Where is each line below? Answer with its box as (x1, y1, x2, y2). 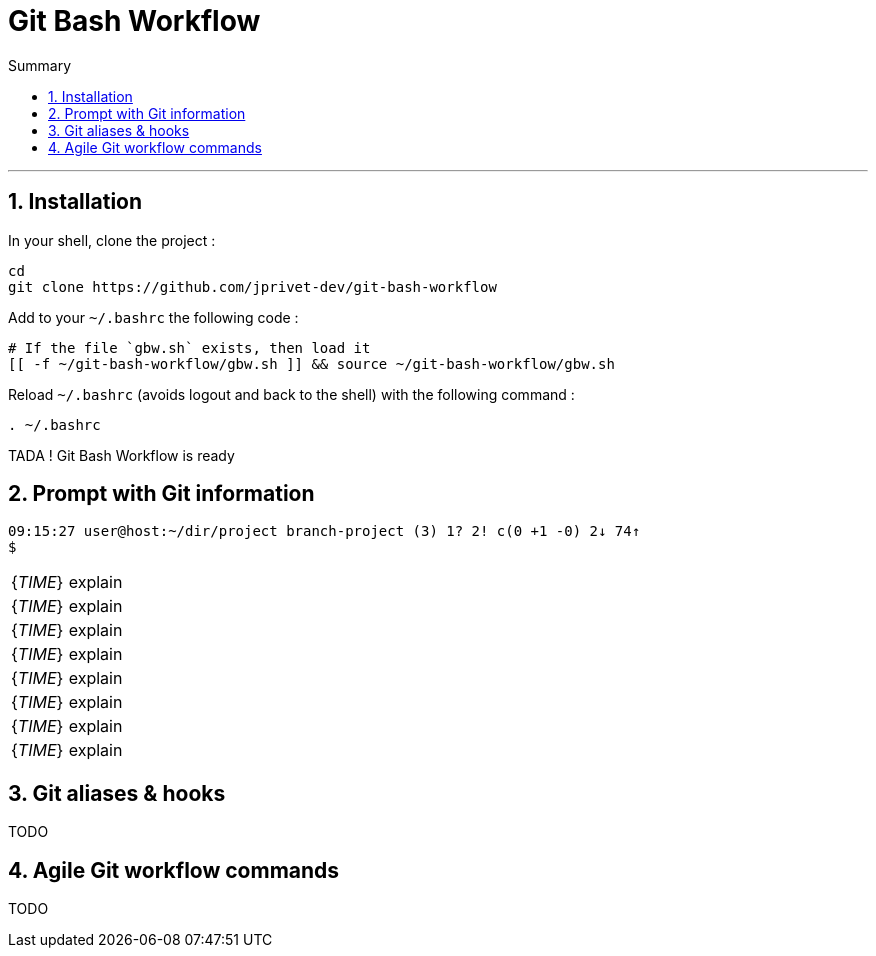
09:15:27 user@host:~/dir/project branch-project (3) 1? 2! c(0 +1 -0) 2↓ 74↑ (8, 523, 641, 540)
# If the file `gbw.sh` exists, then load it (8, 339, 371, 356)
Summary (8, 56, 72, 74)
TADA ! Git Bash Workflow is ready (8, 446, 235, 464)
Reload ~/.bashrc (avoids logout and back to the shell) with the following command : (8, 385, 575, 403)
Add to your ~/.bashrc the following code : (8, 308, 299, 326)
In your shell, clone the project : (8, 231, 216, 249)
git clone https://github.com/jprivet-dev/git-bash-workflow (8, 278, 497, 295)
